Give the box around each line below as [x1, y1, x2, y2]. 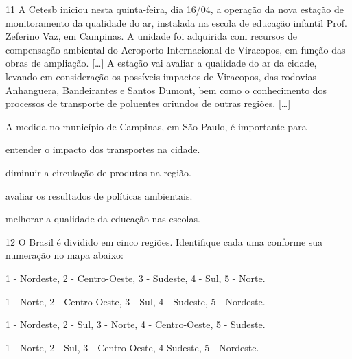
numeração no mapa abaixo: [5, 248, 124, 262]
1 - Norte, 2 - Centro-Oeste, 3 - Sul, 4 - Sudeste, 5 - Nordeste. [5, 294, 266, 308]
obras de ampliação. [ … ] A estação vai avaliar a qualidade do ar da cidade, [5, 56, 317, 70]
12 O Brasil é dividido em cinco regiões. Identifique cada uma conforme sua [5, 234, 323, 248]
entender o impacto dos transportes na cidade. [5, 142, 200, 157]
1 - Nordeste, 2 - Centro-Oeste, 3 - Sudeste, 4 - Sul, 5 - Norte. [5, 270, 266, 285]
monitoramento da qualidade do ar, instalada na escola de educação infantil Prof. [5, 15, 347, 30]
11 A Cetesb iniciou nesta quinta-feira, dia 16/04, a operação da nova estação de [5, 2, 344, 16]
